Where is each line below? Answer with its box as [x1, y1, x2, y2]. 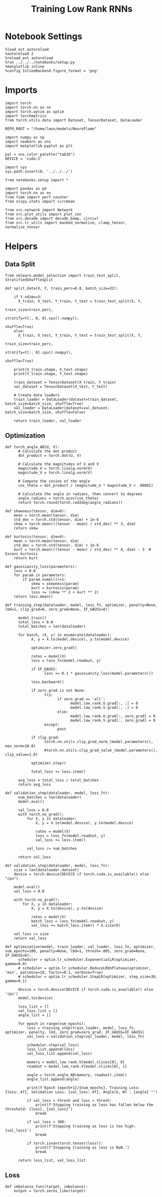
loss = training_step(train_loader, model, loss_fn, [26, 1025, 136, 1031]
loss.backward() [31, 680, 64, 684]
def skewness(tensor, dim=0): [5, 509, 67, 514]
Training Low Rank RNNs [31, 3, 133, 15]
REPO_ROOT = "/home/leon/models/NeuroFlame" [5, 126, 97, 131]
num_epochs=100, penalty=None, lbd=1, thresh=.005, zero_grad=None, [5, 949, 147, 953]
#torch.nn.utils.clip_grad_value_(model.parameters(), [44, 748, 158, 753]
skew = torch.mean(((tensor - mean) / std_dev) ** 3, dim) [14, 521, 136, 526]
